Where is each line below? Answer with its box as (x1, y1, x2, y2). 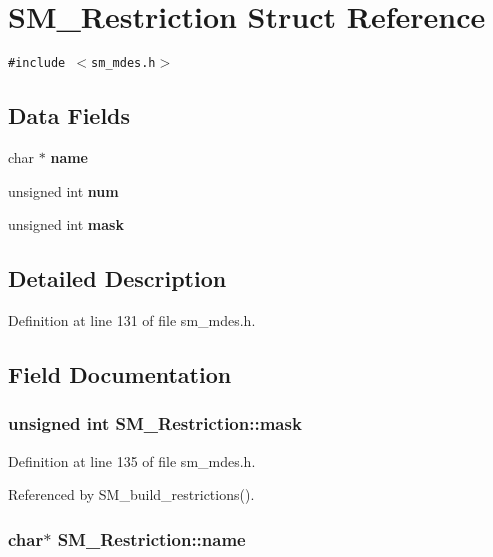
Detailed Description (8, 263, 227, 294)
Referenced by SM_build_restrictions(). (8, 484, 255, 505)
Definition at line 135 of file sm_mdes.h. (8, 450, 256, 471)
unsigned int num (8, 180, 119, 201)
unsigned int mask (8, 214, 124, 235)
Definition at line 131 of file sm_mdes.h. (8, 309, 256, 330)
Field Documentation (8, 358, 232, 389)
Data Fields (8, 100, 131, 131)
